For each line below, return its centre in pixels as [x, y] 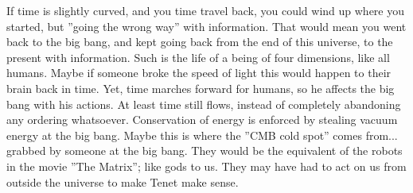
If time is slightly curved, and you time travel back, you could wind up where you [205, 10]
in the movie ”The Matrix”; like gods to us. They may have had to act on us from [206, 166]
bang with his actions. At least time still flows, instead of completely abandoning [204, 104]
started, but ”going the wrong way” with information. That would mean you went [206, 26]
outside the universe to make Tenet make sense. [123, 181]
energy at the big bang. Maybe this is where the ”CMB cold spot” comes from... [202, 135]
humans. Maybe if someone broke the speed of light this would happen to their [199, 73]
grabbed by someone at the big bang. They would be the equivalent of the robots [205, 151]
